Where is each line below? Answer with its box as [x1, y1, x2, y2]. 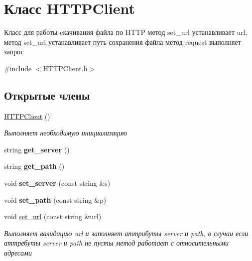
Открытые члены [4, 87, 90, 103]
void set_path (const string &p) [4, 194, 107, 205]
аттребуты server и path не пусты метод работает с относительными [4, 238, 229, 248]
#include [4, 63, 32, 73]
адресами [4, 248, 32, 258]
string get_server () [4, 144, 70, 154]
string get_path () [4, 161, 65, 171]
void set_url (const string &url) [4, 211, 102, 222]
